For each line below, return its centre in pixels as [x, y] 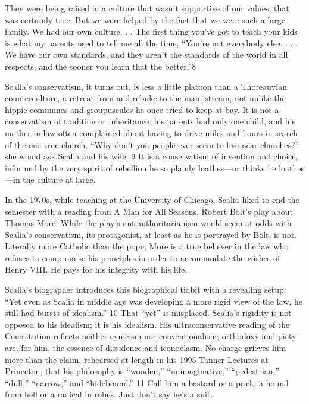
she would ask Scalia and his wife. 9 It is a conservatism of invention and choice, [152, 156]
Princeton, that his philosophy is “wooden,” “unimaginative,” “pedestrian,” [142, 371]
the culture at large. [59, 179]
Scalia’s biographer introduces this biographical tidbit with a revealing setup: [146, 289]
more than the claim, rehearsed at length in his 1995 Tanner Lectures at [137, 359]
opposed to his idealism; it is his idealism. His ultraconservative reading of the [147, 324]
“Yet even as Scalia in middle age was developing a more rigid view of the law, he [154, 301]
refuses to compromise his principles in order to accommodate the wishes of [143, 257]
